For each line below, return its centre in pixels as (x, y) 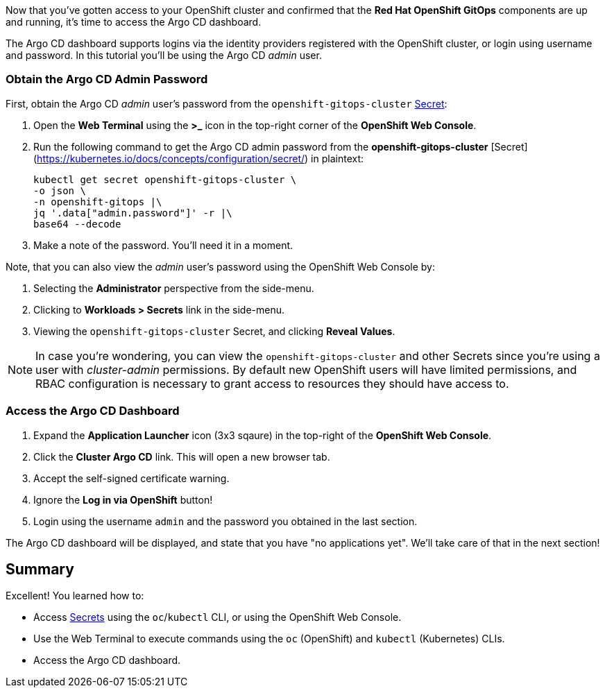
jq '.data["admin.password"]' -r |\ (133, 213)
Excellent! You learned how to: (75, 596)
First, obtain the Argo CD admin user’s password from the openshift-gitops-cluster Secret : (227, 103)
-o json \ (60, 190)
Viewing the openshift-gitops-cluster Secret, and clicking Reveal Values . (214, 331)
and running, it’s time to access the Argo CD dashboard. (134, 22)
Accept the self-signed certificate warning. (131, 478)
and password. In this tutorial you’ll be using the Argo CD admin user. (164, 55)
